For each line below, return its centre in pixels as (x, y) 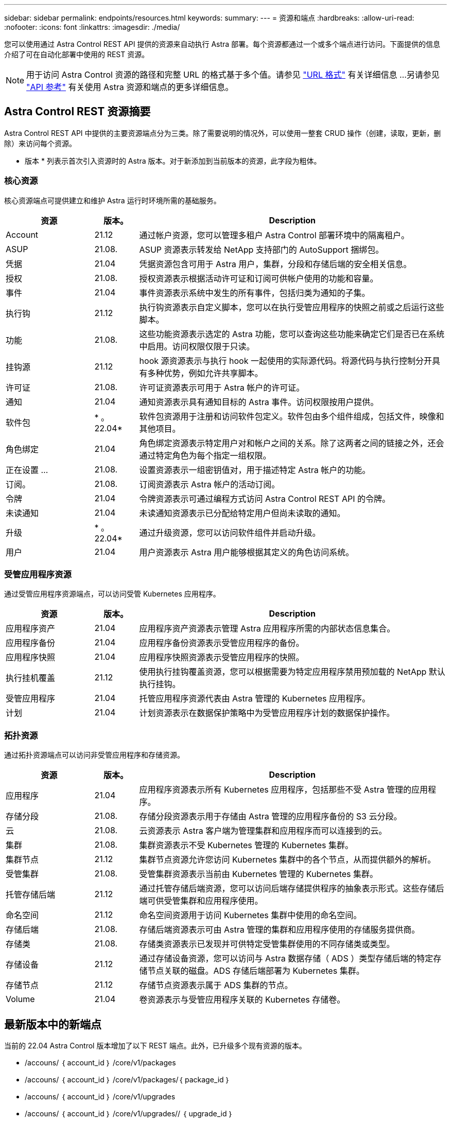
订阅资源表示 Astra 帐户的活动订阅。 (210, 484)
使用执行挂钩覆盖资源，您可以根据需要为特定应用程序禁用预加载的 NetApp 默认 (292, 672)
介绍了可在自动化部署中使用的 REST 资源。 (77, 54)
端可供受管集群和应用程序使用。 (201, 901)
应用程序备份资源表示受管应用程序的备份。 (222, 643)
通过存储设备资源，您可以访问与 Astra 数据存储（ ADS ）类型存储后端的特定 (286, 959)
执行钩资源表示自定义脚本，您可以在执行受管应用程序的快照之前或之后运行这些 (292, 307)
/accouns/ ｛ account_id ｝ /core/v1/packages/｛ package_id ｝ (127, 1079)
